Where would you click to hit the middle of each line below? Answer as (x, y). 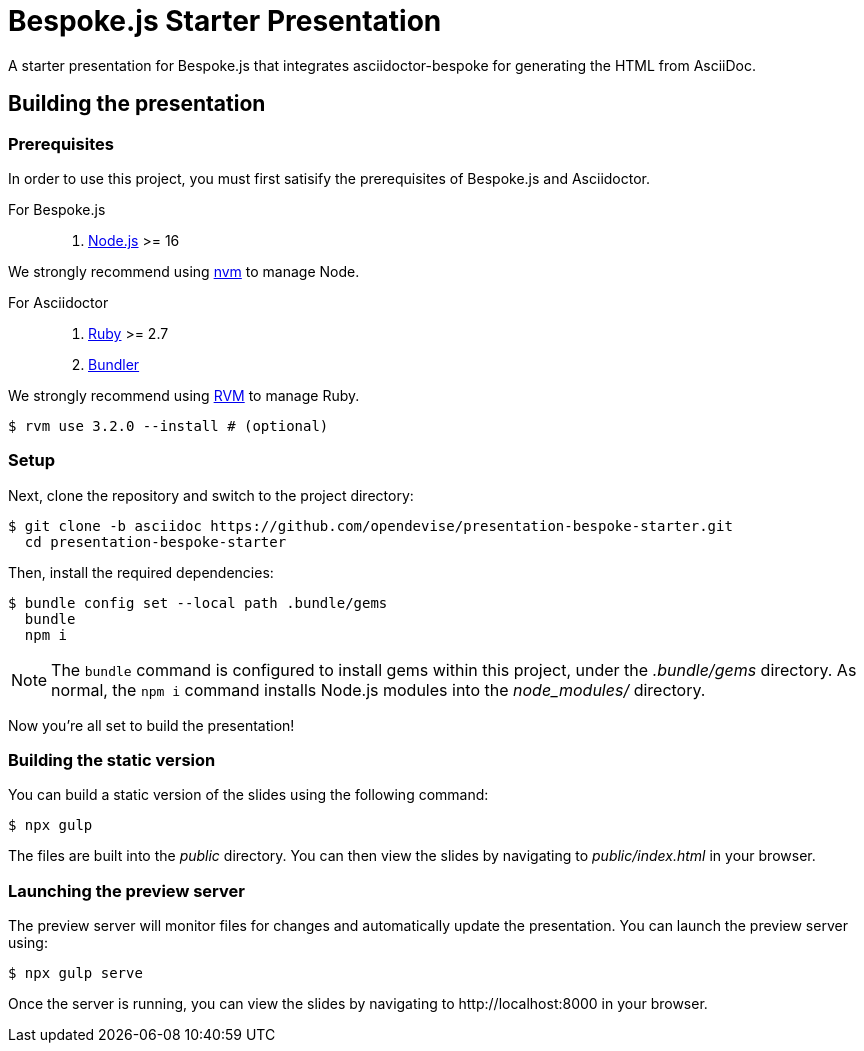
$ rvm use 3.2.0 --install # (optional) (168, 425)
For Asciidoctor (58, 302)
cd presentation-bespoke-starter (155, 541)
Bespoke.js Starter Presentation (225, 21)
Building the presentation (137, 104)
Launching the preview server (126, 890)
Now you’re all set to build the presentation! (151, 725)
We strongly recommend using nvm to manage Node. (184, 271)
